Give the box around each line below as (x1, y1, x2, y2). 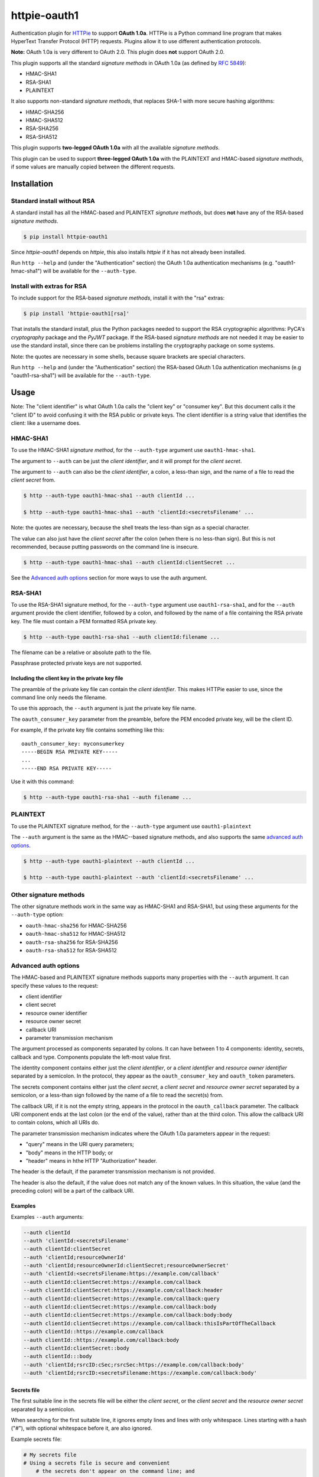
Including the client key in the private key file (11, 675, 123, 682)
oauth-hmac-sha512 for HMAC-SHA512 (25, 931, 126, 938)
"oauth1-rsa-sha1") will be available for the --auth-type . (11, 372, 151, 379)
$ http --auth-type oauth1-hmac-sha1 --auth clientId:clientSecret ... (23, 559, 236, 565)
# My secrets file (23, 1451, 77, 1458)
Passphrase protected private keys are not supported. (11, 659, 142, 667)
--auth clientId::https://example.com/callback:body (23, 1336, 180, 1343)
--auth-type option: (11, 911, 64, 918)
